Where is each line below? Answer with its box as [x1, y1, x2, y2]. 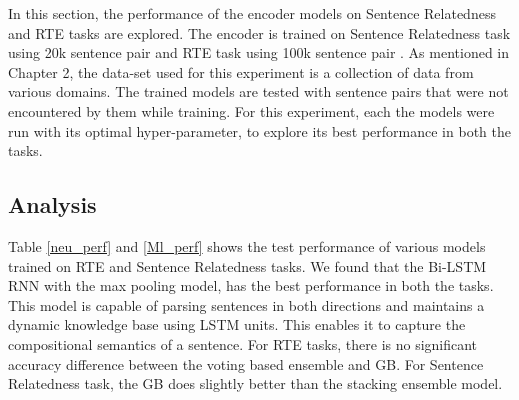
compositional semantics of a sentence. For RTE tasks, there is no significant [8, 333, 478, 354]
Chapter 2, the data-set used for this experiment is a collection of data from [8, 61, 474, 82]
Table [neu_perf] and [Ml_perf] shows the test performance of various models [8, 235, 486, 256]
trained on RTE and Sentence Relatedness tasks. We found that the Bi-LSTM [8, 255, 487, 276]
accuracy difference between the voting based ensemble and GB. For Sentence [8, 353, 484, 374]
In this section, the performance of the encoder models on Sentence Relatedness [8, 3, 496, 23]
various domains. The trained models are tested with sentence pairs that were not [8, 81, 509, 102]
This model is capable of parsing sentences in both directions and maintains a [8, 294, 485, 315]
